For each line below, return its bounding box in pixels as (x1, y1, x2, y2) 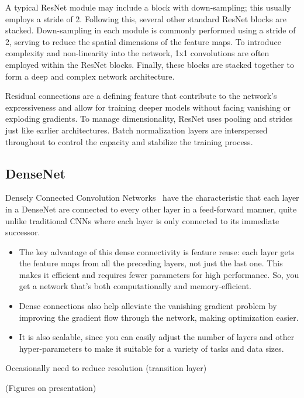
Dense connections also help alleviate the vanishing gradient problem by (19, 300, 277, 312)
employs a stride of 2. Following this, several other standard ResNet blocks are (5, 12, 286, 25)
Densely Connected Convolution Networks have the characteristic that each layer (5, 191, 299, 204)
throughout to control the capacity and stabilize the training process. (5, 135, 253, 147)
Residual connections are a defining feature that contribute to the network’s (5, 90, 277, 102)
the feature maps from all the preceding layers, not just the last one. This (19, 257, 283, 269)
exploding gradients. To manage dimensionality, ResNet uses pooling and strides (5, 112, 293, 125)
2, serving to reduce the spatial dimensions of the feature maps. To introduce (5, 35, 281, 47)
